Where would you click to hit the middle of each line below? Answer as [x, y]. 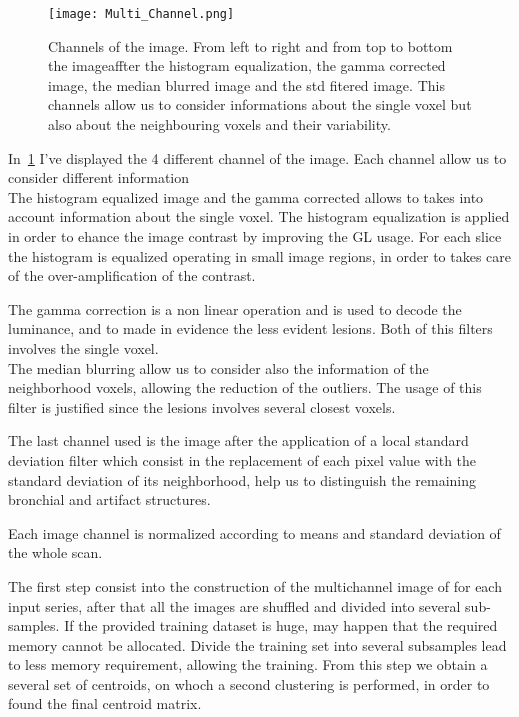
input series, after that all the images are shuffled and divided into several [234, 605]
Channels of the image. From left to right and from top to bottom [250, 45]
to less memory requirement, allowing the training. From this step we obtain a [248, 664]
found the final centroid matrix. [105, 703]
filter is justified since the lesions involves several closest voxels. [202, 406]
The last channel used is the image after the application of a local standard [238, 440]
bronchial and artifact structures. [109, 499]
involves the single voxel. [83, 347]
